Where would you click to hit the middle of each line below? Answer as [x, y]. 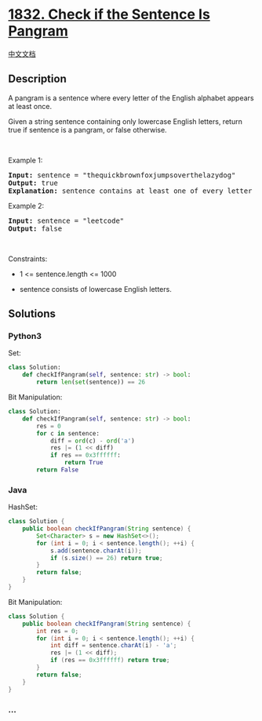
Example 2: [26, 206]
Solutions [32, 314]
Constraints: [28, 259]
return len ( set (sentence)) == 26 [91, 382]
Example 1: [25, 160]
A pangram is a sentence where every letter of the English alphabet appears [131, 98]
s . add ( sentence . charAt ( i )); [96, 551]
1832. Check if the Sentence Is [109, 15]
